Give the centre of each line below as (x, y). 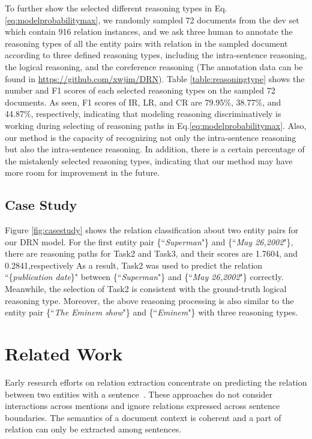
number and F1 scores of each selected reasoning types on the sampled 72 (140, 90)
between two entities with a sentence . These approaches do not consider (139, 394)
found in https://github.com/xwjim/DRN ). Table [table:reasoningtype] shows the (155, 78)
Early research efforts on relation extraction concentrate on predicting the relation (156, 382)
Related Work (64, 354)
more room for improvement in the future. (82, 172)
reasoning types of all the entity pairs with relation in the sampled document (146, 43)
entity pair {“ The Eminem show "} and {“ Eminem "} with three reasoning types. (151, 312)
